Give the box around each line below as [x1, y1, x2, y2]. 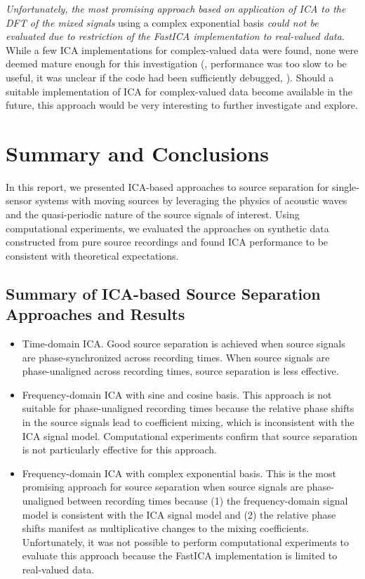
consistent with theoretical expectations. [6, 248, 179, 262]
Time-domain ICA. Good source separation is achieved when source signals [22, 336, 345, 351]
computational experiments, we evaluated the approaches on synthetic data [6, 220, 329, 235]
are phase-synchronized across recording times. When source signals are [22, 350, 330, 364]
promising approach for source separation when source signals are [22, 479, 304, 494]
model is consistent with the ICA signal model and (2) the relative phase [22, 507, 336, 521]
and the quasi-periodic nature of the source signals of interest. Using [6, 207, 300, 222]
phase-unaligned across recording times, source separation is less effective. [22, 364, 339, 378]
